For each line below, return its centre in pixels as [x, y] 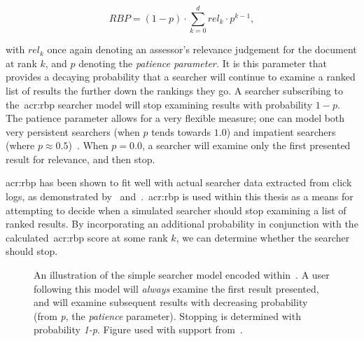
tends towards [181, 131]
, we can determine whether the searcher [263, 237]
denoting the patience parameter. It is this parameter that [203, 63]
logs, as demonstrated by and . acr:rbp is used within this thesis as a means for [180, 196]
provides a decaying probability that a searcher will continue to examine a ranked [181, 77]
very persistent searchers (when [73, 131]
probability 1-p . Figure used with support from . [138, 329]
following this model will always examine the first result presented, [176, 288]
